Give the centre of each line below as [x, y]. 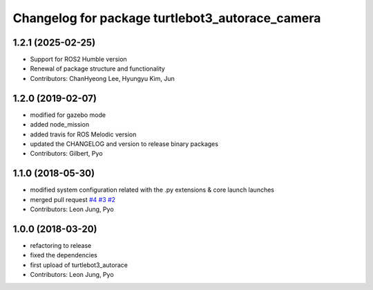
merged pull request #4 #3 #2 [73, 199]
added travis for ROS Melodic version [83, 134]
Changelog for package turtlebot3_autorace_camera [167, 18]
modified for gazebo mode [68, 115]
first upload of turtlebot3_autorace [79, 265]
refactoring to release [61, 245]
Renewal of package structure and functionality [97, 69]
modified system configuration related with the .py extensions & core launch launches [152, 190]
